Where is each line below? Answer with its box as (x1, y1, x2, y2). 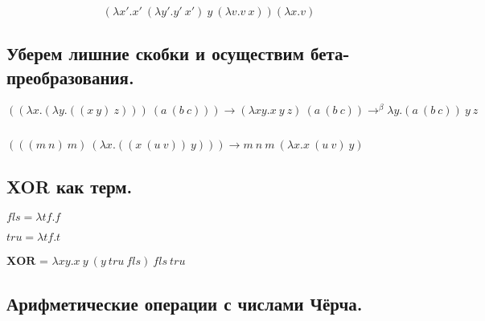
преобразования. (6, 64, 134, 89)
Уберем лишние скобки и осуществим (6, 41, 304, 66)
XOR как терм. (6, 174, 133, 199)
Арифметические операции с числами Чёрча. (6, 291, 363, 315)
